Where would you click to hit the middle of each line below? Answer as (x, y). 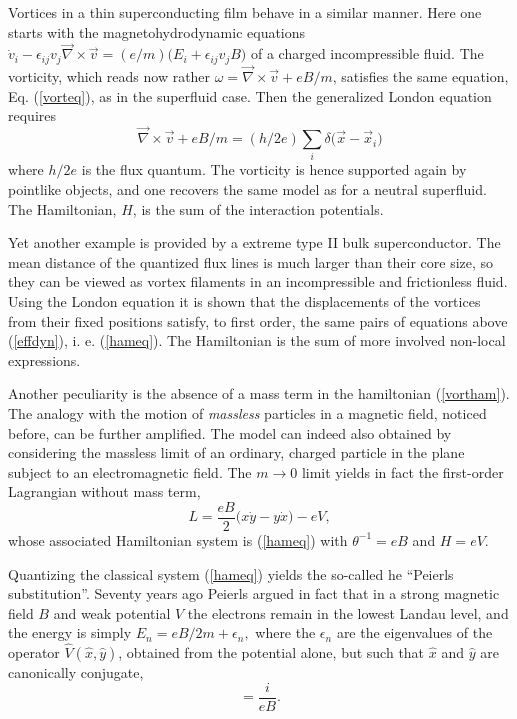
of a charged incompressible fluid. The (367, 53)
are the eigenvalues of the (414, 632)
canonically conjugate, (76, 672)
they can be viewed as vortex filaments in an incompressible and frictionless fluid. (258, 281)
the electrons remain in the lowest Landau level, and (348, 612)
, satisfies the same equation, (420, 76)
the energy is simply (70, 632)
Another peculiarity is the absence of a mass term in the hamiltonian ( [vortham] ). (259, 393)
